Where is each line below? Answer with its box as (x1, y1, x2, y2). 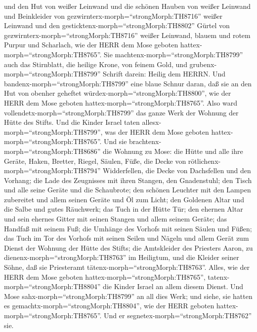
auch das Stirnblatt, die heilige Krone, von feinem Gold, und (4, 59, 187, 69)
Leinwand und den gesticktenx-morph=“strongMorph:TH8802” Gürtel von (4, 20, 230, 31)
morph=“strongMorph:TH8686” (4, 146, 101, 156)
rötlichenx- (188, 155, 221, 166)
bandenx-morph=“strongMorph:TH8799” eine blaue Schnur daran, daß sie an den (4, 78, 252, 88)
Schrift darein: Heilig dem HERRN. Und (103, 69, 226, 79)
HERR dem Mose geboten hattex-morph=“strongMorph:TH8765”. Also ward (4, 97, 237, 108)
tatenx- (208, 271, 230, 282)
